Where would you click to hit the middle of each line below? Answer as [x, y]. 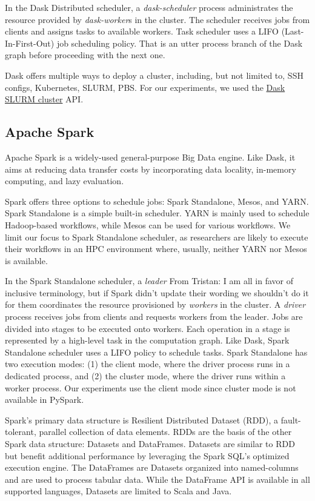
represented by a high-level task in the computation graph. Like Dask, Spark [147, 340]
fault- [291, 420]
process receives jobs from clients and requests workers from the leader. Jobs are [154, 317]
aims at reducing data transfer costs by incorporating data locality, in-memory [151, 169]
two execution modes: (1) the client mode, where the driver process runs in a [148, 364]
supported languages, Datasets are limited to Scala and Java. [118, 491]
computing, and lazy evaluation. [65, 181]
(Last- [293, 31]
